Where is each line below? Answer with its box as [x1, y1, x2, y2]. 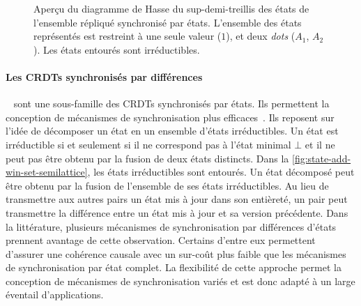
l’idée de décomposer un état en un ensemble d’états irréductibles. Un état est [6, 123, 339, 138]
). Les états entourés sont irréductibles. [33, 42, 200, 56]
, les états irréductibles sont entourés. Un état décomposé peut [87, 165, 355, 179]
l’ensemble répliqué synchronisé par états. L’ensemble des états [33, 15, 302, 29]
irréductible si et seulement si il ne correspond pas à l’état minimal [6, 137, 291, 151]
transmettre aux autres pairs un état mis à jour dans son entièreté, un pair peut [6, 192, 348, 206]
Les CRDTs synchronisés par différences [6, 69, 203, 84]
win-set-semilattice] [6, 165, 88, 179]
